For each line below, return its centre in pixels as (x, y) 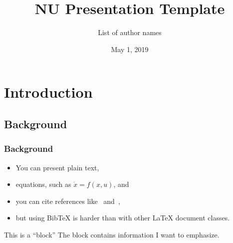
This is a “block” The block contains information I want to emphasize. (112, 234)
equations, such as (43, 184)
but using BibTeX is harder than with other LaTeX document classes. (123, 218)
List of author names (130, 32)
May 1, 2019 (130, 49)
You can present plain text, (57, 167)
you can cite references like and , (68, 201)
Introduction (48, 92)
